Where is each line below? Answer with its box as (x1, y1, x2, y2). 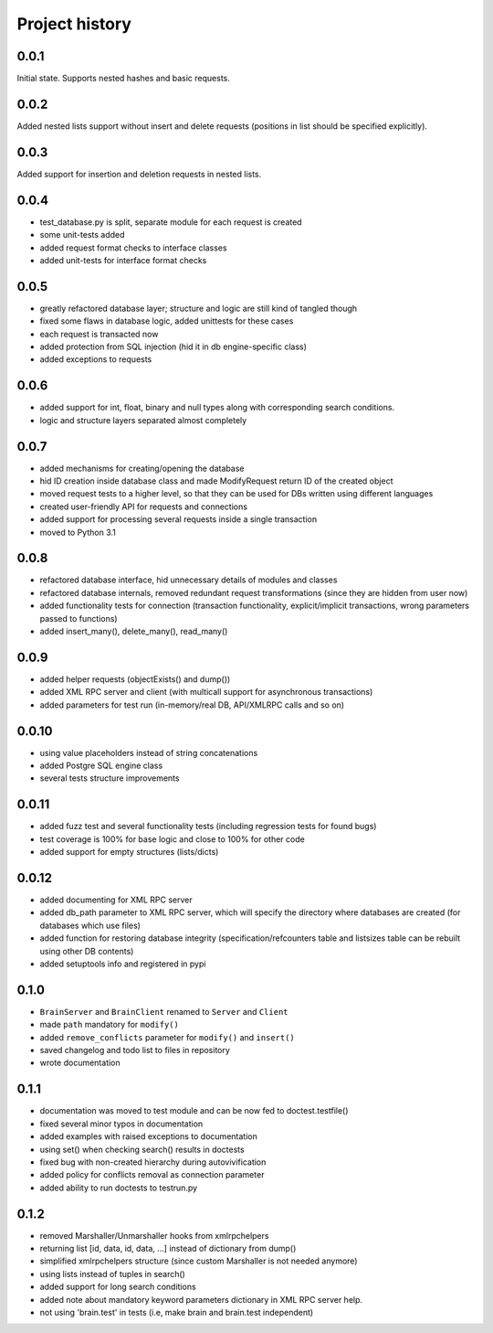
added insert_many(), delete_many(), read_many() (39, 626, 228, 637)
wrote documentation (39, 1057, 121, 1069)
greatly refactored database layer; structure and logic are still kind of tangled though (39, 303, 358, 314)
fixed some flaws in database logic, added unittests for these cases (39, 315, 294, 326)
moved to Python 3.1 (39, 527, 116, 538)
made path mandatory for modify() (39, 1019, 180, 1030)
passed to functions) (39, 613, 118, 624)
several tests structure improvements (39, 773, 180, 784)
